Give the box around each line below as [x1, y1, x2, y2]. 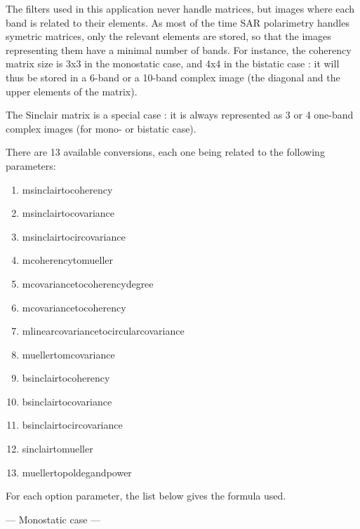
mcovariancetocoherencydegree [22, 276, 154, 290]
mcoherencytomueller [22, 253, 113, 267]
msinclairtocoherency [22, 182, 113, 196]
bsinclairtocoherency [22, 370, 110, 385]
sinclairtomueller [22, 441, 93, 456]
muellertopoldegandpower [22, 464, 132, 479]
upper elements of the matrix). [6, 83, 138, 98]
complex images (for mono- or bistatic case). [6, 121, 196, 135]
